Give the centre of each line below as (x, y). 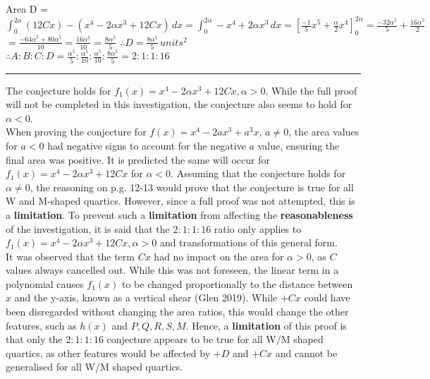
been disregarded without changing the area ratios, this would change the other (177, 312)
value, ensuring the (299, 145)
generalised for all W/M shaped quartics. (94, 367)
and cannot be (306, 353)
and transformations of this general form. (248, 242)
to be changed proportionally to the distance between (237, 283)
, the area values (324, 132)
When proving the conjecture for (76, 132)
